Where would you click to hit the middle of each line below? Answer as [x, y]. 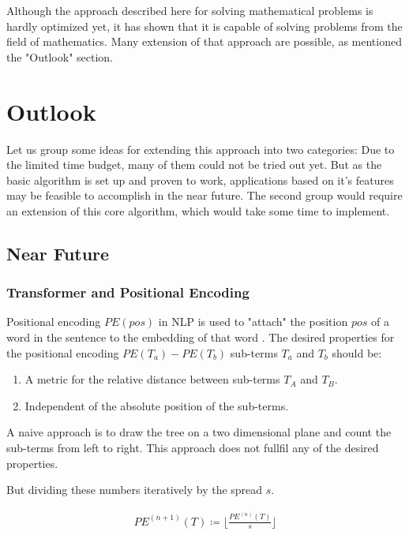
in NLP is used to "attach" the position [253, 322]
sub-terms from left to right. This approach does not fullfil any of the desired [193, 448]
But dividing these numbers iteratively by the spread [135, 490]
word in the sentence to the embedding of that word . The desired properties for [201, 337]
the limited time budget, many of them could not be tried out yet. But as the [194, 165]
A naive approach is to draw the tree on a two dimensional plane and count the [199, 432]
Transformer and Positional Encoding [128, 292]
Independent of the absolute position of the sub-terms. [157, 405]
